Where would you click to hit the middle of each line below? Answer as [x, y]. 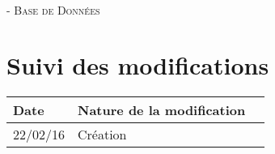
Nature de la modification [162, 110]
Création [102, 135]
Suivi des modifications [138, 65]
